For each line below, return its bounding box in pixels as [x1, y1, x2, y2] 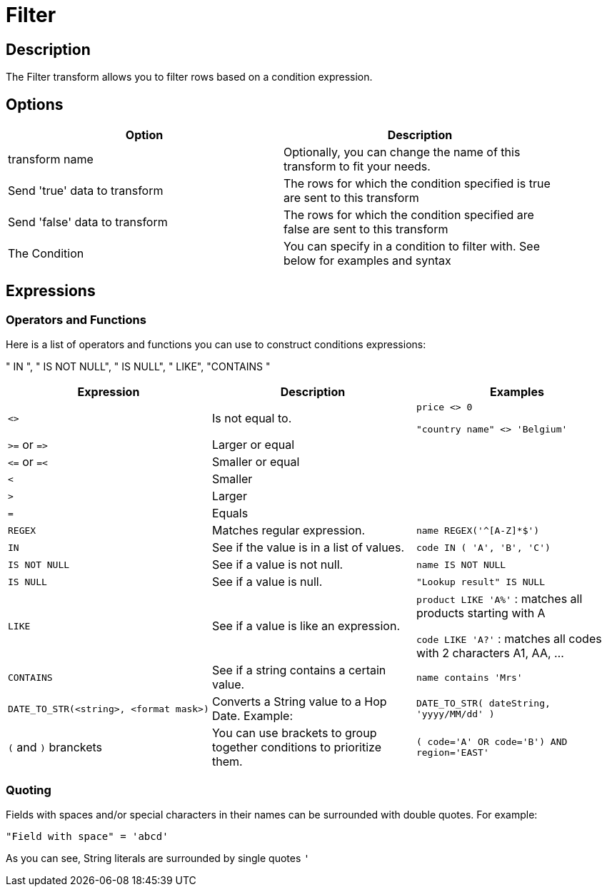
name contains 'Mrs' [416, 671, 523, 683]
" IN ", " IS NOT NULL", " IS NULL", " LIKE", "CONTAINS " [6, 360, 271, 373]
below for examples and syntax [284, 253, 451, 268]
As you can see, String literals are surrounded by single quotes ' [6, 851, 310, 864]
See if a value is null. [211, 574, 323, 589]
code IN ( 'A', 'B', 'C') [416, 542, 551, 553]
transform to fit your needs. [284, 159, 431, 174]
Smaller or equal [211, 455, 300, 470]
